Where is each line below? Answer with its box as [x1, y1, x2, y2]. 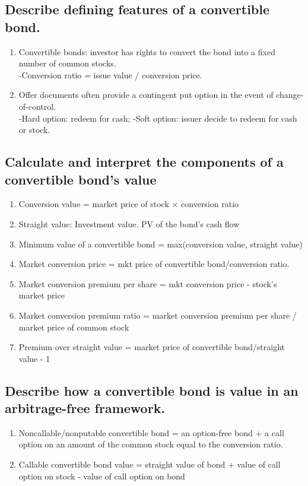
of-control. [18, 100, 56, 112]
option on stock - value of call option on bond [18, 469, 185, 482]
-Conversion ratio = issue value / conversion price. [18, 68, 202, 81]
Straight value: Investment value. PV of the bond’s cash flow [18, 217, 240, 230]
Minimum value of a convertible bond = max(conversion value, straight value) [18, 237, 303, 250]
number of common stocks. [18, 57, 116, 69]
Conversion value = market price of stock [18, 198, 169, 210]
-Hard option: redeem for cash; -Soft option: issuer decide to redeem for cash [18, 112, 297, 124]
